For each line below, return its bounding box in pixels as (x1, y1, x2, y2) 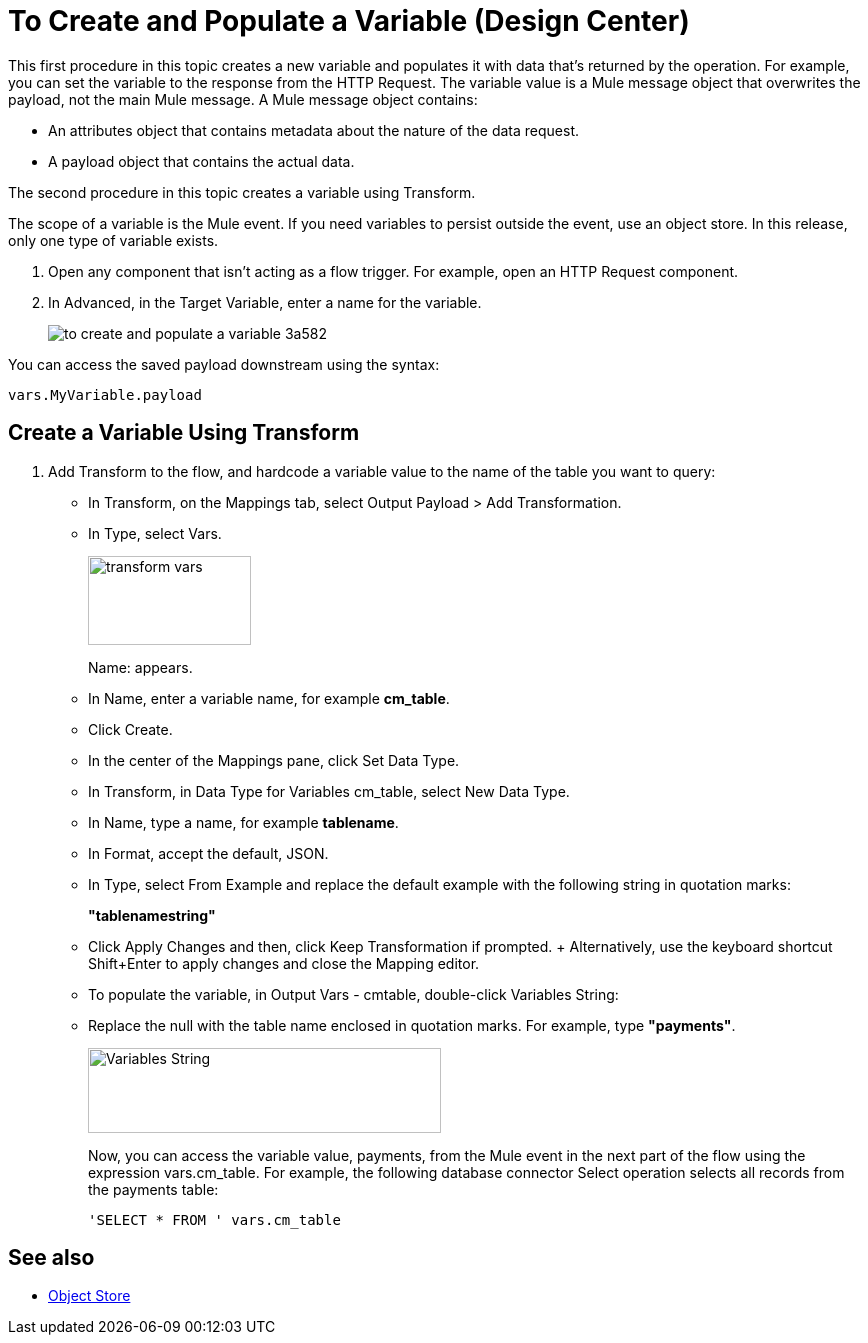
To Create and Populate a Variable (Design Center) (8, 4, 690, 38)
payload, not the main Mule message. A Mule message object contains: (8, 90, 478, 108)
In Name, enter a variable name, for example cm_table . (88, 689, 450, 707)
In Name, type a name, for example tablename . (88, 813, 399, 831)
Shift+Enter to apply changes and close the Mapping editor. (88, 954, 480, 972)
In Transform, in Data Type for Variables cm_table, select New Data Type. (88, 782, 570, 800)
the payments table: (88, 1180, 219, 1198)
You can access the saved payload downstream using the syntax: (8, 355, 440, 373)
